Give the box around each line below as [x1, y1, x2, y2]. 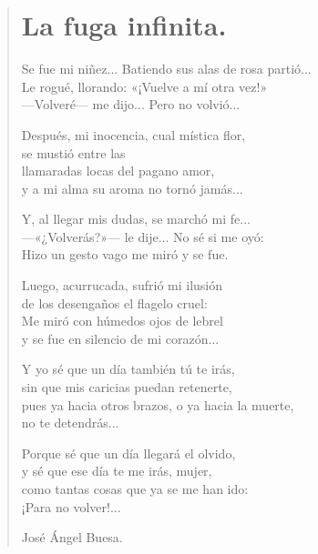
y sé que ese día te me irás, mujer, [21, 461, 212, 480]
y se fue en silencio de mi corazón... [21, 328, 220, 348]
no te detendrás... [21, 413, 119, 432]
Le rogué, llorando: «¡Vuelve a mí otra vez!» [21, 76, 268, 96]
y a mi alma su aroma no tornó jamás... [21, 178, 243, 197]
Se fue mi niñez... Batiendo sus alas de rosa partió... [21, 59, 312, 78]
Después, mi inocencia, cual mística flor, [21, 125, 246, 144]
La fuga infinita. [21, 6, 227, 44]
